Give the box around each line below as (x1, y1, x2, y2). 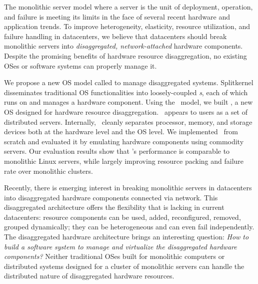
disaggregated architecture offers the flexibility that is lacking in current (4, 202, 224, 212)
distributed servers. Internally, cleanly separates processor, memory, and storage (4, 116, 252, 127)
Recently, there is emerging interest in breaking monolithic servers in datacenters (4, 182, 252, 193)
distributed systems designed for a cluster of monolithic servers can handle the (4, 260, 244, 271)
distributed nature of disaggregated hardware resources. (4, 270, 174, 281)
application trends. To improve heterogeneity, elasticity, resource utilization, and (4, 21, 250, 32)
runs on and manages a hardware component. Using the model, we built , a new (4, 97, 253, 107)
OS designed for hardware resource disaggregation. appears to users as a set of (4, 106, 248, 117)
